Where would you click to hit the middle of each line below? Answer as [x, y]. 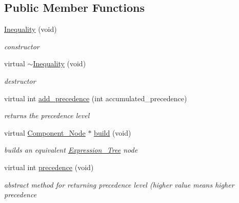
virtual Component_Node [45, 132]
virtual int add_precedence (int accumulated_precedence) [96, 98]
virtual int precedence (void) [49, 167]
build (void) [113, 132]
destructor [20, 80]
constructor [22, 46]
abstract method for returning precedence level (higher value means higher [119, 184]
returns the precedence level [47, 115]
